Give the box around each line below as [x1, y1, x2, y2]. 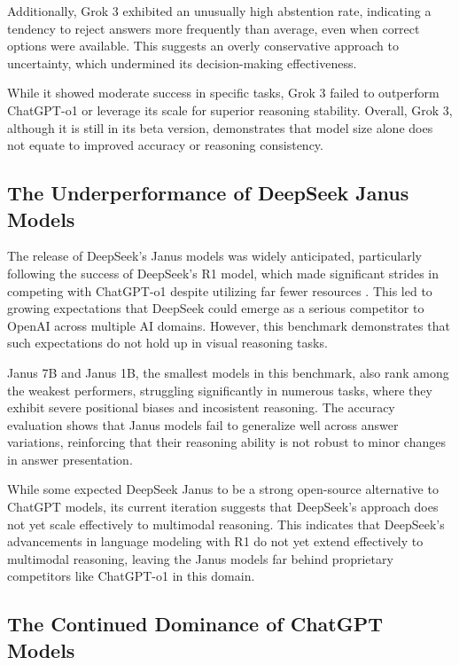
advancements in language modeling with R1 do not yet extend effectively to [7, 532, 424, 551]
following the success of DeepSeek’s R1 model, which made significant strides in [7, 263, 440, 282]
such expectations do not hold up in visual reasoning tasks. [7, 333, 328, 352]
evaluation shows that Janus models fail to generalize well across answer [7, 415, 399, 434]
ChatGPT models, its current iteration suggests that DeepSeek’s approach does [7, 497, 439, 516]
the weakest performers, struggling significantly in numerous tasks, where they [7, 380, 432, 399]
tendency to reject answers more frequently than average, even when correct [7, 19, 420, 37]
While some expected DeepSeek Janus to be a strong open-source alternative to [7, 480, 439, 498]
